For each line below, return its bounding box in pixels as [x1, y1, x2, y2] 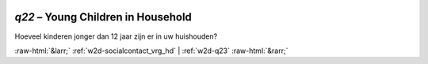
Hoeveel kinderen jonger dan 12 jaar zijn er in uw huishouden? [14, 32, 218, 41]
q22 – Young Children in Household [14, 10, 192, 24]
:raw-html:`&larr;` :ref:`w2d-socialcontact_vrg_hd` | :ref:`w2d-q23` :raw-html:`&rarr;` [14, 46, 289, 55]
